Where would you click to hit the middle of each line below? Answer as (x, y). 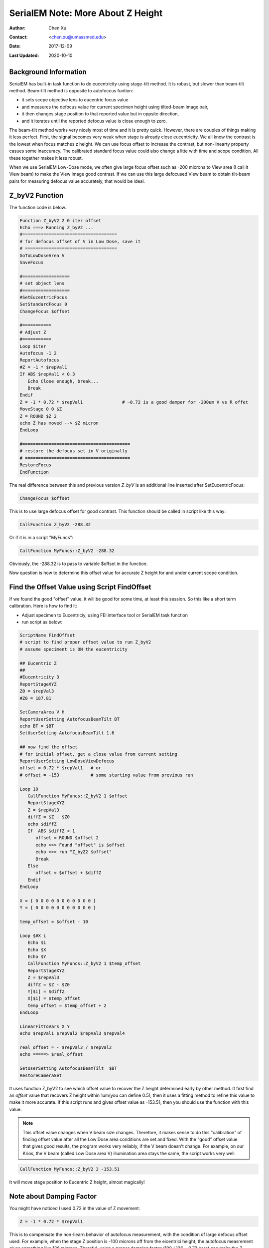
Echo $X (37, 949)
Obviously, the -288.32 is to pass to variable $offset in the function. (78, 564)
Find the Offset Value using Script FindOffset (80, 587)
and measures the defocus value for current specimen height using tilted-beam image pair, (115, 107)
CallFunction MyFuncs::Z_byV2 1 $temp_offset (84, 964)
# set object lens (42, 284)
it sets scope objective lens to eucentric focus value (75, 100)
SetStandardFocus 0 (43, 304)
